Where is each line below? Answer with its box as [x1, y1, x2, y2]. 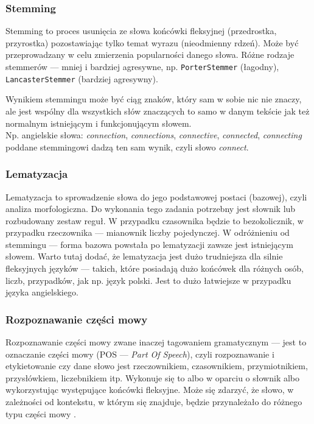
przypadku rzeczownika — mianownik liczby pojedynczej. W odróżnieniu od [5, 226, 290, 239]
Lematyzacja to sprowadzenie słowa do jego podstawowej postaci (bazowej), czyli [5, 190, 307, 203]
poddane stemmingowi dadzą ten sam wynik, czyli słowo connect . [5, 140, 249, 153]
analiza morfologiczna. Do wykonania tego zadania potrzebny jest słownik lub [5, 202, 296, 215]
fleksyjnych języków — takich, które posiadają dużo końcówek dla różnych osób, [5, 262, 304, 275]
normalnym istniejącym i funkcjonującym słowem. [5, 116, 192, 129]
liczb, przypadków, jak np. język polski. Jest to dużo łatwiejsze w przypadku [5, 274, 291, 286]
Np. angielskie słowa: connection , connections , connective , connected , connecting [5, 129, 302, 141]
